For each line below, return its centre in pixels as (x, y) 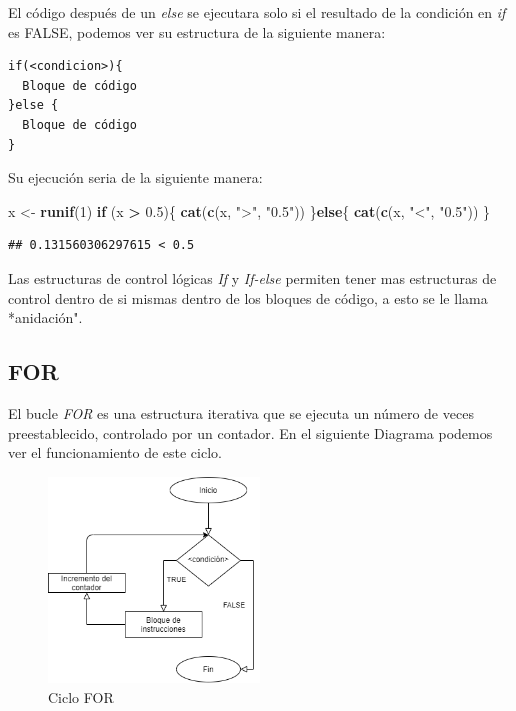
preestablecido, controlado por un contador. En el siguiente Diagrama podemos (250, 432)
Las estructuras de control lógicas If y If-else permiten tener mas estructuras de (252, 277)
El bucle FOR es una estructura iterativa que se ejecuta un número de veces (241, 412)
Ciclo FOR (81, 696)
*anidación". (45, 317)
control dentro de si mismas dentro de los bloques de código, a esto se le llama (248, 297)
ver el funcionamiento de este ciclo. (115, 452)
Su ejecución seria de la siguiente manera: (135, 177)
